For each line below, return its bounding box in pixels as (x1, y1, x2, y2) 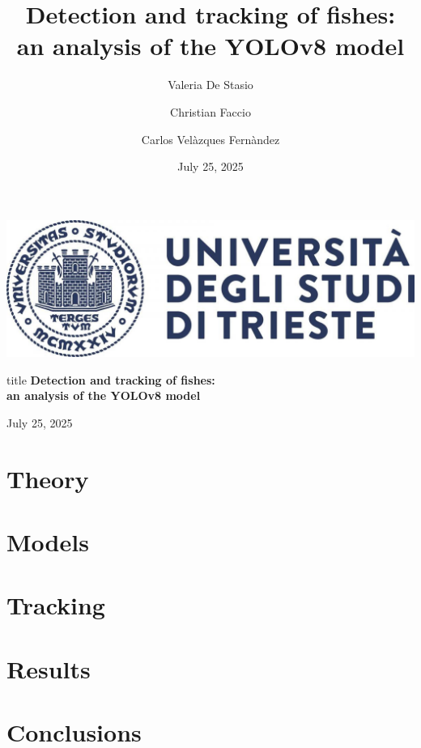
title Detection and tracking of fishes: (6, 371, 215, 388)
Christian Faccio (170, 103, 251, 120)
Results (6, 652, 91, 685)
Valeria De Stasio (168, 76, 253, 93)
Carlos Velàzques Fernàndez (141, 130, 280, 147)
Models (6, 525, 89, 558)
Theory (6, 461, 89, 495)
